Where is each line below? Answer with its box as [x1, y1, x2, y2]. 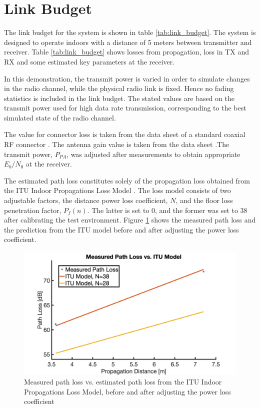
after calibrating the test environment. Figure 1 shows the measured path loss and [4, 214, 256, 225]
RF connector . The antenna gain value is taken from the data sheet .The [4, 139, 229, 149]
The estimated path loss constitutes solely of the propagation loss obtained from [4, 175, 250, 185]
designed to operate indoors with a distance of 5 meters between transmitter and [4, 36, 252, 47]
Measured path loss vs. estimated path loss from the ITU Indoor [24, 376, 222, 386]
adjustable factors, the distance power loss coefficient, [4, 195, 168, 205]
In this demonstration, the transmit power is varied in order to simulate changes [4, 73, 250, 83]
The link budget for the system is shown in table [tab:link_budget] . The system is [4, 27, 256, 37]
